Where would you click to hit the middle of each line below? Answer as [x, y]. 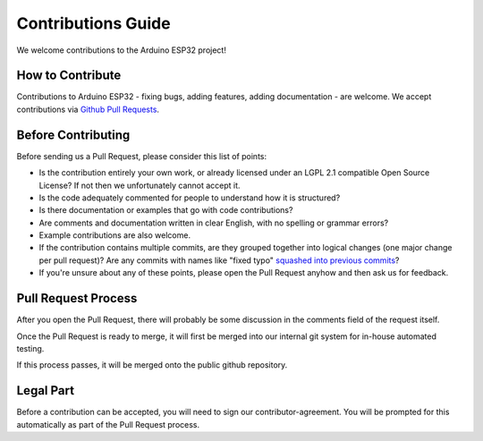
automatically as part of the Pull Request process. [108, 424]
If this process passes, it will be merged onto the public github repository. [152, 365]
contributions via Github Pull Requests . [88, 109]
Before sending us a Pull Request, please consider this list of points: [142, 156]
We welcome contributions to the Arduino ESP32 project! [122, 50]
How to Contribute [69, 76]
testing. [30, 348]
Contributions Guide [93, 23]
